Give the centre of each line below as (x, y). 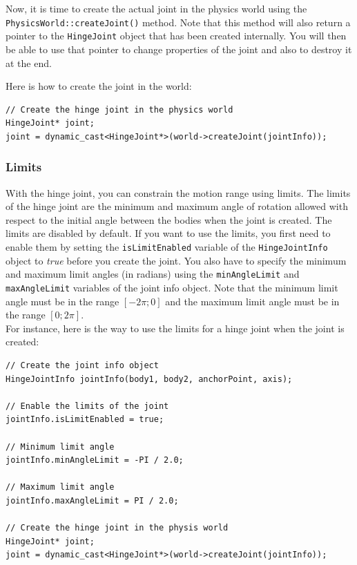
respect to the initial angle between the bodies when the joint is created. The (169, 219)
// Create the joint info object (82, 365)
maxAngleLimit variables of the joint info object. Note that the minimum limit (172, 287)
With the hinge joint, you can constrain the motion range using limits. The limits (178, 192)
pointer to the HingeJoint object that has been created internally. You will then (176, 36)
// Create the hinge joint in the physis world (117, 528)
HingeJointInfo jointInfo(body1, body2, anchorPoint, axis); (149, 379)
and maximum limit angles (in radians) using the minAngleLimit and (153, 274)
